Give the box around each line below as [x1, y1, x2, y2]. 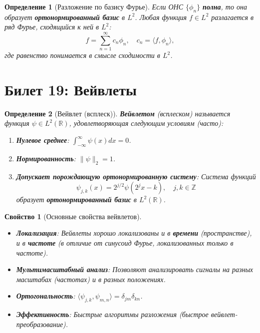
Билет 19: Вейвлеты [4, 79, 137, 99]
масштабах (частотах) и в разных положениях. [16, 274, 166, 284]
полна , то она [203, 1, 247, 11]
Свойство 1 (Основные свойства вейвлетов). [4, 211, 142, 221]
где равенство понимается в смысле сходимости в [4, 50, 160, 60]
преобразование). [16, 319, 68, 329]
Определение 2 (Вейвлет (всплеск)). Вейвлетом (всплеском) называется [4, 108, 231, 118]
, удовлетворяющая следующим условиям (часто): [69, 118, 224, 128]
